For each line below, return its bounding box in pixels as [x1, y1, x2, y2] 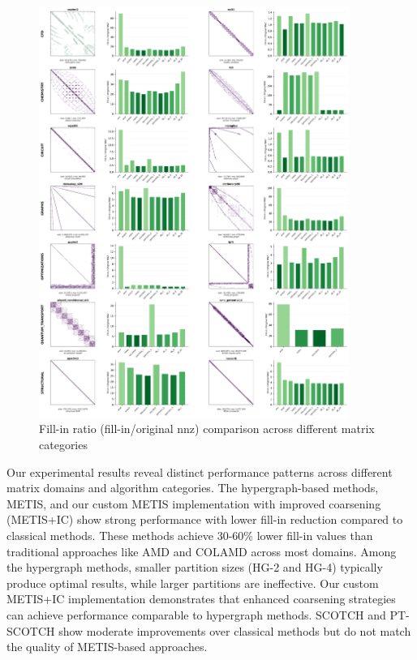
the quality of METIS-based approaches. [6, 638, 208, 655]
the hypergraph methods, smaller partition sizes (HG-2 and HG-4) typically [6, 559, 383, 576]
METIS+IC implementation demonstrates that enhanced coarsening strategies [6, 590, 396, 607]
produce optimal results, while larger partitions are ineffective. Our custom [6, 574, 379, 591]
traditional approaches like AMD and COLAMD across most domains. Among [6, 542, 397, 559]
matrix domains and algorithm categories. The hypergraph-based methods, [6, 479, 379, 496]
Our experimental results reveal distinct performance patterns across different [6, 463, 393, 480]
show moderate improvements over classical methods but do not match [58, 622, 411, 639]
